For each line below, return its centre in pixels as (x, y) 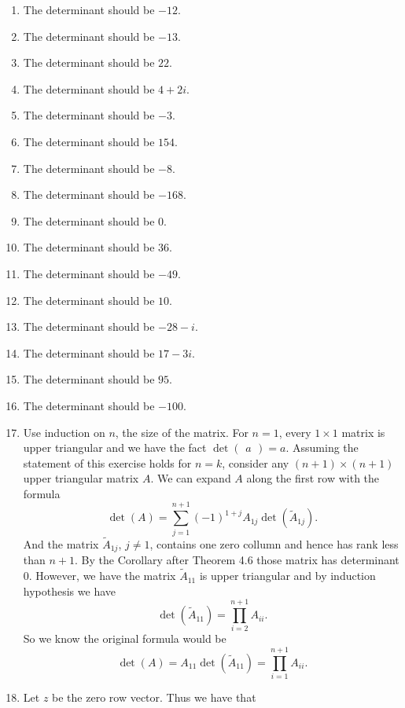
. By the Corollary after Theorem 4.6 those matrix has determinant (237, 560)
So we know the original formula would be (125, 638)
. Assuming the (322, 448)
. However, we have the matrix (102, 576)
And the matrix (61, 543)
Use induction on (64, 432)
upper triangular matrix (81, 478)
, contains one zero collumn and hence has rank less (274, 543)
